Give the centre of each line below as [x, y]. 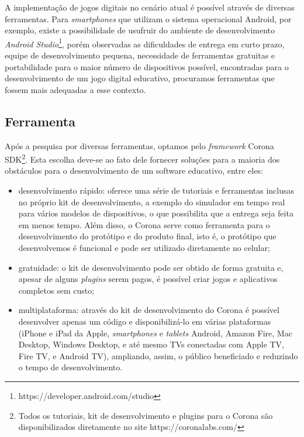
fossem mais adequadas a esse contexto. [75, 89]
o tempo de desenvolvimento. [70, 367]
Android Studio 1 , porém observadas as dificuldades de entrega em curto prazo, [145, 43]
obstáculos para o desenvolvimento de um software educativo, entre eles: [134, 171]
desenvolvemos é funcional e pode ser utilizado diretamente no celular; [144, 248]
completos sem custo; [56, 290]
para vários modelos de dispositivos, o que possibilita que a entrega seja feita [156, 213]
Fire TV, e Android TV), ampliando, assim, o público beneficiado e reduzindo [158, 355]
